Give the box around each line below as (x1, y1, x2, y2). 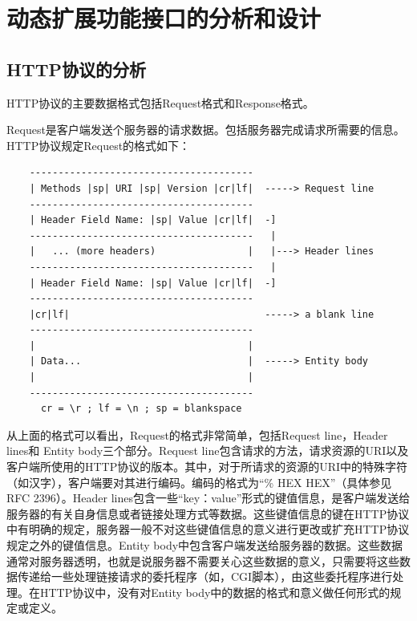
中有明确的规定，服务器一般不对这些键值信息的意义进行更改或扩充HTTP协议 (6, 521, 410, 538)
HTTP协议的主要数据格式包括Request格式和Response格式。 (6, 94, 314, 111)
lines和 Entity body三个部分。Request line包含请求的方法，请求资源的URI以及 (6, 442, 409, 459)
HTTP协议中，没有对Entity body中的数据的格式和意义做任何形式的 (39, 583, 391, 600)
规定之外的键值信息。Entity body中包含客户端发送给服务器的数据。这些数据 (6, 537, 403, 554)
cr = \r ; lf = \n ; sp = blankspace (40, 403, 242, 415)
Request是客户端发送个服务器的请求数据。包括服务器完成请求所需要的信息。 (6, 121, 405, 138)
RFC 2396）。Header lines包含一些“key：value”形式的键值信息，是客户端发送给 (6, 489, 411, 506)
